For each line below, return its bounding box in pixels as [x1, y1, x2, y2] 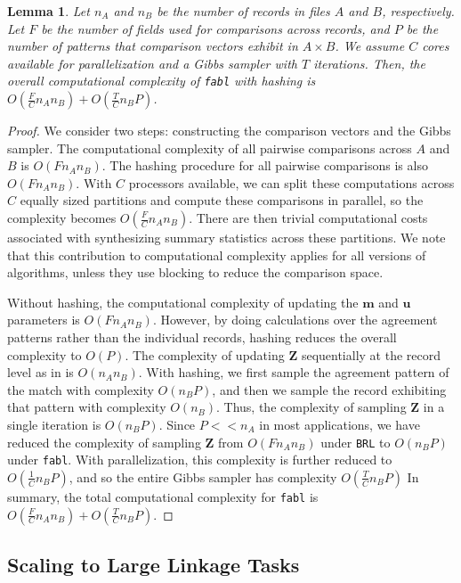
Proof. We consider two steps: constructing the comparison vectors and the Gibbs [7, 121, 451, 140]
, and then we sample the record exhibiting [212, 380, 447, 398]
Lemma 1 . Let [7, 2, 90, 20]
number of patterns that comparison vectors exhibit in [7, 37, 298, 55]
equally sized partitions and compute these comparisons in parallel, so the [20, 191, 424, 209]
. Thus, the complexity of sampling [216, 398, 407, 416]
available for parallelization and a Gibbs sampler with [7, 53, 297, 72]
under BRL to [320, 432, 391, 451]
